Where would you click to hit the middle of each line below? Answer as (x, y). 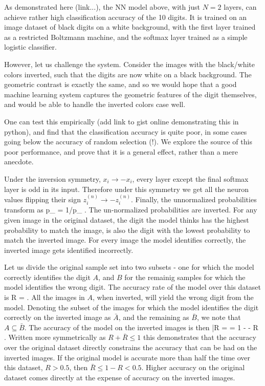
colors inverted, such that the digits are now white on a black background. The (128, 74)
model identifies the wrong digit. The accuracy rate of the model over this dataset (133, 287)
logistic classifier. (30, 47)
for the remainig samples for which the (185, 277)
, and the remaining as (154, 317)
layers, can (240, 7)
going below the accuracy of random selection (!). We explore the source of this (128, 142)
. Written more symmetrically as (55, 337)
